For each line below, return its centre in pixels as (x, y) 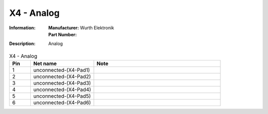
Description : (22, 44)
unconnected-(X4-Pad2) (62, 77)
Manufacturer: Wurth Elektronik (81, 28)
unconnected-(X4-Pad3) (62, 83)
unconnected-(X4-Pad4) (62, 90)
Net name (45, 63)
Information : (22, 28)
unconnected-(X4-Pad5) (62, 96)
